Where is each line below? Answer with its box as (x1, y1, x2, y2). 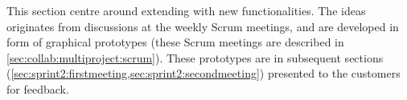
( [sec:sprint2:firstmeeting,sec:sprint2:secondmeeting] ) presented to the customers (6, 65, 401, 82)
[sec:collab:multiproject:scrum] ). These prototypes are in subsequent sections (6, 49, 384, 66)
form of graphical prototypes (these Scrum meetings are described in (6, 34, 344, 50)
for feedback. (6, 80, 69, 97)
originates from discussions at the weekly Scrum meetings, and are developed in (6, 18, 399, 34)
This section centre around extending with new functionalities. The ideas (6, 2, 366, 18)
